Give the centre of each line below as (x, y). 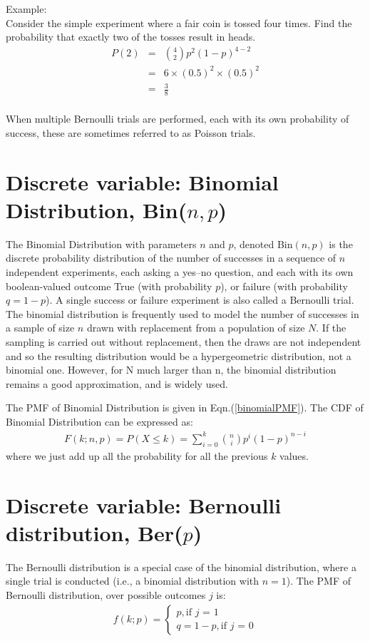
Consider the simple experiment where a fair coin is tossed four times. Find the (179, 22)
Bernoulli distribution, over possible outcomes (106, 594)
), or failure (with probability (284, 286)
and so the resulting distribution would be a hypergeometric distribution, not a (179, 355)
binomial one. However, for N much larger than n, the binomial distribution (171, 370)
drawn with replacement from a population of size (196, 328)
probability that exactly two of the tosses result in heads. (131, 37)
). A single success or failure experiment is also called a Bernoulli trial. (200, 300)
